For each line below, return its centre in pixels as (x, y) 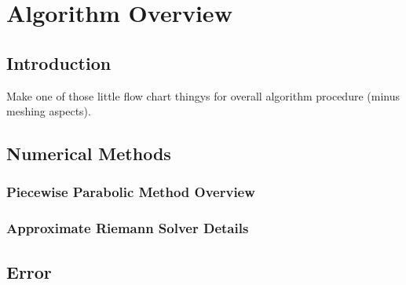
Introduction (59, 62)
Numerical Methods (89, 153)
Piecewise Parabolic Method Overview (131, 192)
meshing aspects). (49, 111)
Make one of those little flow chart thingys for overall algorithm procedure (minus (203, 95)
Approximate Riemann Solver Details (128, 228)
